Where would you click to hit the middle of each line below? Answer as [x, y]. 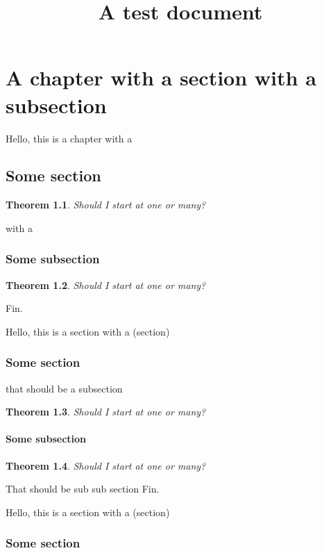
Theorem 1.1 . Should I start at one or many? [106, 205]
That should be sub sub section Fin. [83, 489]
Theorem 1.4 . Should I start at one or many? [106, 465]
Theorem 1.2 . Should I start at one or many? [106, 284]
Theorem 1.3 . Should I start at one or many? [106, 412]
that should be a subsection [64, 388]
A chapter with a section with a [161, 77]
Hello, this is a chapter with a [69, 138]
